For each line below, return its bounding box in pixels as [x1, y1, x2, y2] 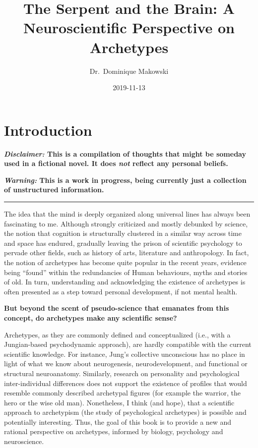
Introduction [4, 119, 92, 140]
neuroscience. [4, 436, 44, 447]
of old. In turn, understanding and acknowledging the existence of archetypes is [4, 277, 246, 287]
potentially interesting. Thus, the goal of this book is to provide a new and [4, 416, 232, 427]
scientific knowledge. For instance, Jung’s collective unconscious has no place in [4, 348, 245, 359]
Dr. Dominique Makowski [89, 65, 169, 76]
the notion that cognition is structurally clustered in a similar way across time [4, 228, 242, 238]
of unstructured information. [4, 184, 104, 195]
